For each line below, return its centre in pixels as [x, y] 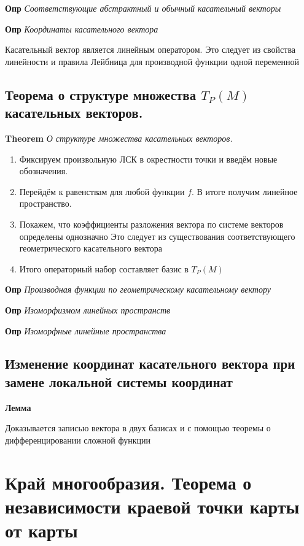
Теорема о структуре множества [101, 94]
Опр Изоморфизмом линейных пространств [88, 310]
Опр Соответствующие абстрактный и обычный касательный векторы [143, 8]
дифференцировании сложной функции [78, 440]
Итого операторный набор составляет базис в [104, 268]
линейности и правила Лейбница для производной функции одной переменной [152, 61]
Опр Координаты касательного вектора [82, 29]
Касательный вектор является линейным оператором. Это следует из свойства [150, 49]
